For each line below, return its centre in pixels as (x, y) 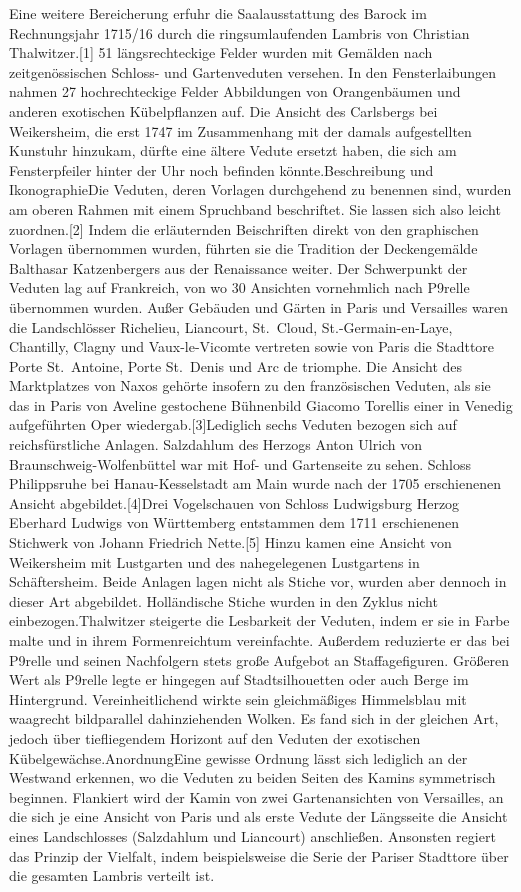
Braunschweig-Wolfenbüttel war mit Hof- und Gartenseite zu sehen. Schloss (240, 463)
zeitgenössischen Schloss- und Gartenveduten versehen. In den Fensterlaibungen (253, 71)
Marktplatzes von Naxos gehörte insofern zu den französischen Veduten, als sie (250, 385)
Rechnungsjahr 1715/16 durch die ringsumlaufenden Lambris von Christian (239, 32)
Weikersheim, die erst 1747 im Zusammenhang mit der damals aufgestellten (240, 130)
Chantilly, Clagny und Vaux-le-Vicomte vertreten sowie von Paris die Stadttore (252, 346)
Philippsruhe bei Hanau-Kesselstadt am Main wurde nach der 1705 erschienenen (255, 483)
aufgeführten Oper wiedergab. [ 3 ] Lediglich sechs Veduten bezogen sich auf (233, 424)
